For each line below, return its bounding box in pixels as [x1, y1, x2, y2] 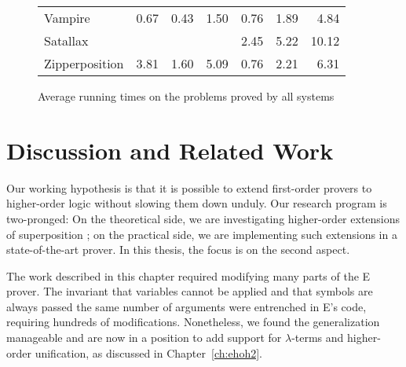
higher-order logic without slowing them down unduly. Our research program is [6, 195, 387, 211]
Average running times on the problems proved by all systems [38, 88, 335, 104]
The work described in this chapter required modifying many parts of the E [6, 267, 371, 284]
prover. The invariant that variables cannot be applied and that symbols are [6, 283, 373, 299]
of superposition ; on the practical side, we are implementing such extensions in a [6, 226, 397, 242]
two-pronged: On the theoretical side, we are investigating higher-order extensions [6, 210, 401, 226]
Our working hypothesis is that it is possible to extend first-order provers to [6, 179, 372, 196]
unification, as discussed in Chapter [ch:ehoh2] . [35, 344, 262, 361]
